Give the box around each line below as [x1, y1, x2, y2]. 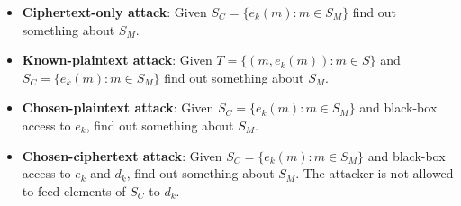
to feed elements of [22, 181, 126, 200]
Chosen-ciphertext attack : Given [22, 146, 222, 165]
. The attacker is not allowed [295, 164, 454, 183]
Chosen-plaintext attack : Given [22, 98, 214, 117]
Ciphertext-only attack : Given [22, 3, 207, 21]
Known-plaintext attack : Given [22, 50, 212, 69]
